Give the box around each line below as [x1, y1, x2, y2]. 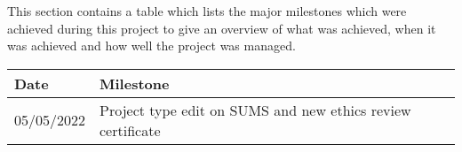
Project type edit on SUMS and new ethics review [100, 99, 411, 120]
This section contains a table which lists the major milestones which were [7, 2, 407, 19]
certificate [100, 119, 161, 141]
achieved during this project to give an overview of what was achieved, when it [7, 19, 436, 37]
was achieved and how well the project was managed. [7, 36, 296, 55]
